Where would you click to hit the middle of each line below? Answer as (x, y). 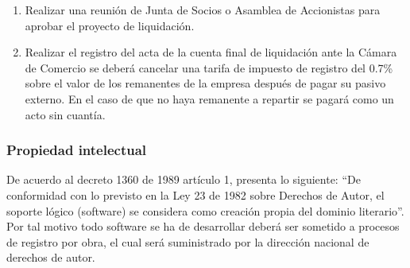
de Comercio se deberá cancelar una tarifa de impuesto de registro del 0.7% (209, 67)
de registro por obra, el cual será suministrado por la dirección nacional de (188, 241)
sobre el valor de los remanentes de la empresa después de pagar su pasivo (205, 83)
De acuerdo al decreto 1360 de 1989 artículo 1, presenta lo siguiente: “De (184, 179)
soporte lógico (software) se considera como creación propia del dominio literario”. (205, 210)
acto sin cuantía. (65, 114)
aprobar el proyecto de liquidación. (110, 25)
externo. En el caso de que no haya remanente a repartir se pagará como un (209, 98)
